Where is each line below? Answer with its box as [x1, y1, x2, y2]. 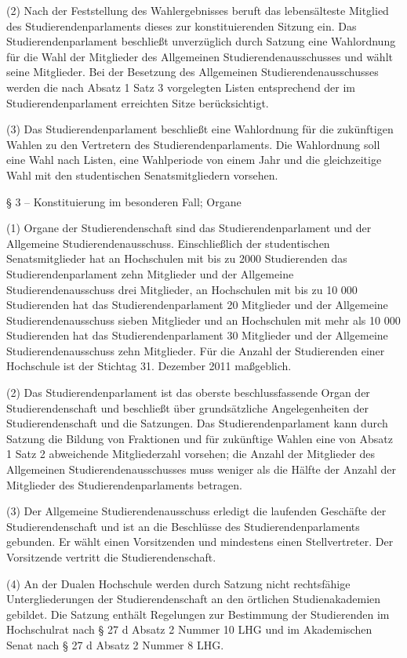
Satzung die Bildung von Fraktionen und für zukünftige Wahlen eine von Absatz [6, 430, 393, 446]
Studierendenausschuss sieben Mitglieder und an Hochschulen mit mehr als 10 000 [6, 311, 401, 328]
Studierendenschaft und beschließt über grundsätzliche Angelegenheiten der [6, 399, 369, 416]
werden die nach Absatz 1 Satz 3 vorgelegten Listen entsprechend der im [6, 78, 356, 95]
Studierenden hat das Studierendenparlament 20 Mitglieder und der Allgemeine [6, 296, 388, 313]
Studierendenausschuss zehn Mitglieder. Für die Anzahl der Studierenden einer [6, 342, 385, 358]
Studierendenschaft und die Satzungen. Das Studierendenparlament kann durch [6, 415, 388, 431]
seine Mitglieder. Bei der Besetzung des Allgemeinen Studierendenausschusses [6, 64, 379, 80]
